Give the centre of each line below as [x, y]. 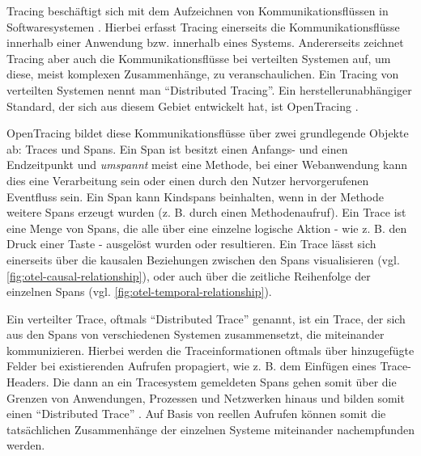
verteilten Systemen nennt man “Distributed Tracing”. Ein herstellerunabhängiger [209, 89]
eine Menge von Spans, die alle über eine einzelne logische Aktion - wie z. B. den [207, 228]
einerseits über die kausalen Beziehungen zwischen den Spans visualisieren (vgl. [203, 259]
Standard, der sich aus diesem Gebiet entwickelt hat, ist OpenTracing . [183, 106]
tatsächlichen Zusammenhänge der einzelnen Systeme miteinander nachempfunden [210, 429]
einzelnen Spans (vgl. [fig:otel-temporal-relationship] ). [139, 291]
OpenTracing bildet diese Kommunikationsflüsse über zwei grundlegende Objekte [208, 133]
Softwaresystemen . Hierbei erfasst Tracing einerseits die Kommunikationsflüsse [203, 26]
